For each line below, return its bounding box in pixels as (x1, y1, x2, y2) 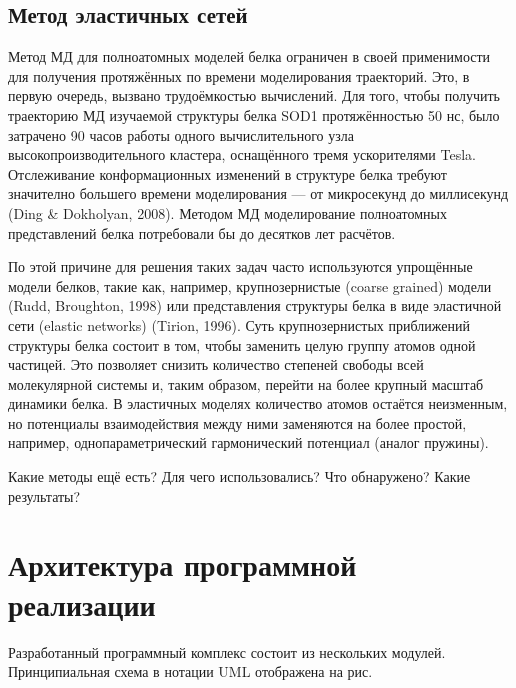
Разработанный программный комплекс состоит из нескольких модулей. (8, 641, 446, 662)
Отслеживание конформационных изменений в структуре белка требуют (8, 163, 447, 184)
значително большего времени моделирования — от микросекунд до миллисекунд (8, 183, 509, 204)
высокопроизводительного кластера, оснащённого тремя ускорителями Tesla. (8, 144, 476, 165)
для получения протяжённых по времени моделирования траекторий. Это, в (8, 65, 470, 86)
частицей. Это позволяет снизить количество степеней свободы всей (8, 354, 424, 375)
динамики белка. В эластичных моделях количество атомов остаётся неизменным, (8, 393, 508, 414)
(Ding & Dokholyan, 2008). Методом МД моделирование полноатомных (8, 202, 448, 223)
